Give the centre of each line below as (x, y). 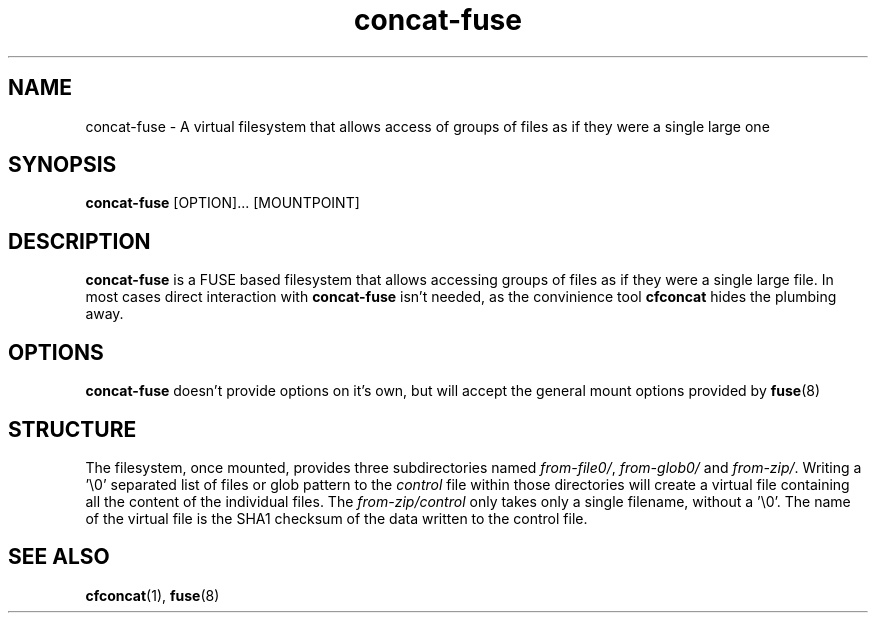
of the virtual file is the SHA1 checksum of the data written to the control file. (336, 518)
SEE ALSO (59, 557)
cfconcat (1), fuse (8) (152, 595)
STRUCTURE (72, 429)
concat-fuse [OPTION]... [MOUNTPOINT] (222, 203)
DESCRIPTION (79, 241)
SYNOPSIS (62, 165)
